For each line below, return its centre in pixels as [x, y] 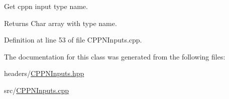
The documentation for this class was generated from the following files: [115, 56]
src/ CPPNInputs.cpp [36, 90]
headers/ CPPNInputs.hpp [44, 73]
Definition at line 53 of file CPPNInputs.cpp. [73, 40]
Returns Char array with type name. [61, 23]
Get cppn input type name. [46, 6]
